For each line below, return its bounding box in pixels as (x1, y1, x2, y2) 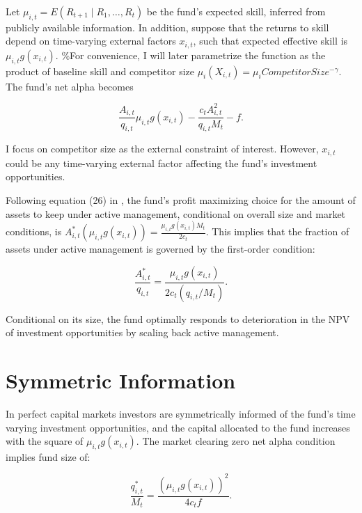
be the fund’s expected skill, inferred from (146, 4, 326, 18)
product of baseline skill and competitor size (6, 63, 194, 78)
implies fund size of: (6, 449, 90, 464)
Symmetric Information (6, 365, 236, 394)
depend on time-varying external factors (6, 33, 176, 48)
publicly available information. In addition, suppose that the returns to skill (6, 19, 329, 34)
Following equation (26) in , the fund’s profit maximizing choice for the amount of (6, 192, 356, 207)
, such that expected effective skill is (193, 33, 348, 48)
